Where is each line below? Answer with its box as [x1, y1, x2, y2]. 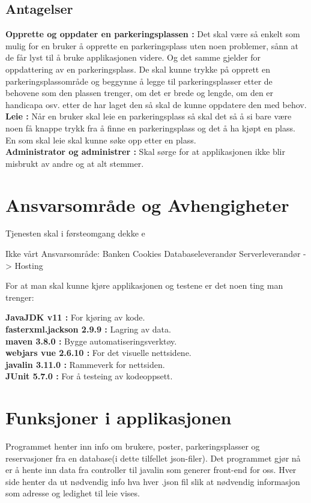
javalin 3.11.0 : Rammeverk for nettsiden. [5, 358, 165, 370]
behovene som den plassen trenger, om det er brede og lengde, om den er [5, 86, 274, 99]
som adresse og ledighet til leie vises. [5, 487, 140, 499]
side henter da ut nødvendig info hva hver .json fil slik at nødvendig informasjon [5, 475, 300, 487]
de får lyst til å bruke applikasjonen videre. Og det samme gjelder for [5, 51, 261, 64]
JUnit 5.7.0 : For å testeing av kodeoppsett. [5, 370, 173, 382]
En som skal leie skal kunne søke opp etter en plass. [5, 133, 196, 146]
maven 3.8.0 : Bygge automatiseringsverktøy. [5, 334, 177, 347]
